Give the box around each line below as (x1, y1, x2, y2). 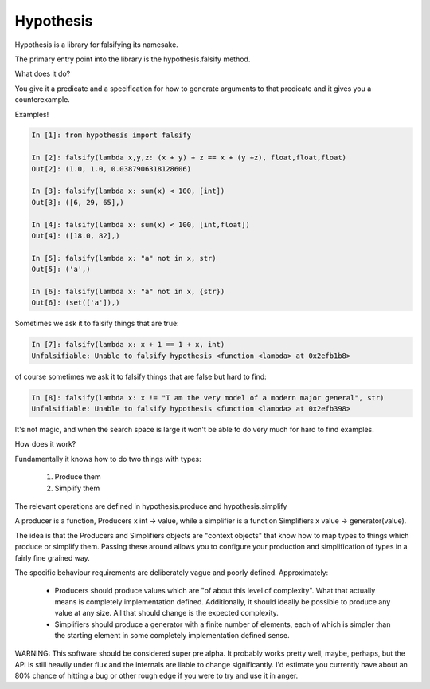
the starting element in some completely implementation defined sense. (54, 630, 290, 640)
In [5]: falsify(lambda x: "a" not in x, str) (31, 254, 217, 262)
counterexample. (14, 95, 71, 104)
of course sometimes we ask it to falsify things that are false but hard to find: (14, 372, 267, 381)
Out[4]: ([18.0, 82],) (31, 231, 120, 240)
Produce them (54, 472, 101, 482)
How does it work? (14, 439, 76, 449)
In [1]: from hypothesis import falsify (31, 131, 191, 140)
